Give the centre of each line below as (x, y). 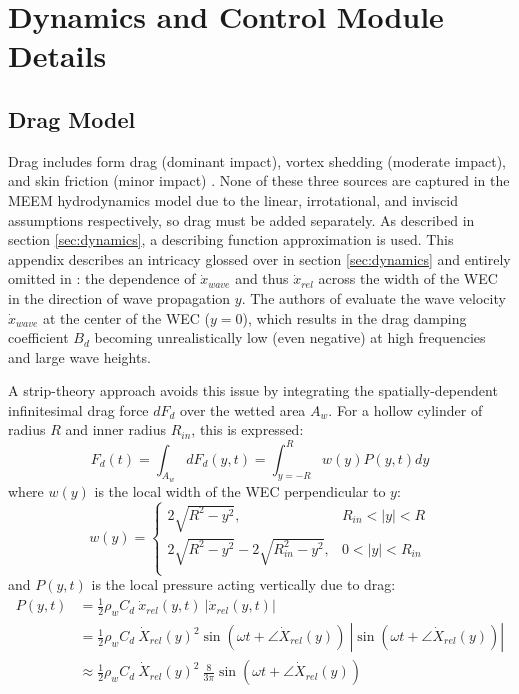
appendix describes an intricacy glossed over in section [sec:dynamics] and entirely (259, 258)
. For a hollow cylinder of (405, 409)
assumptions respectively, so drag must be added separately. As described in (241, 219)
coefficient (38, 337)
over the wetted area (243, 409)
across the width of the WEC (408, 278)
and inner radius (115, 429)
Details (57, 55)
